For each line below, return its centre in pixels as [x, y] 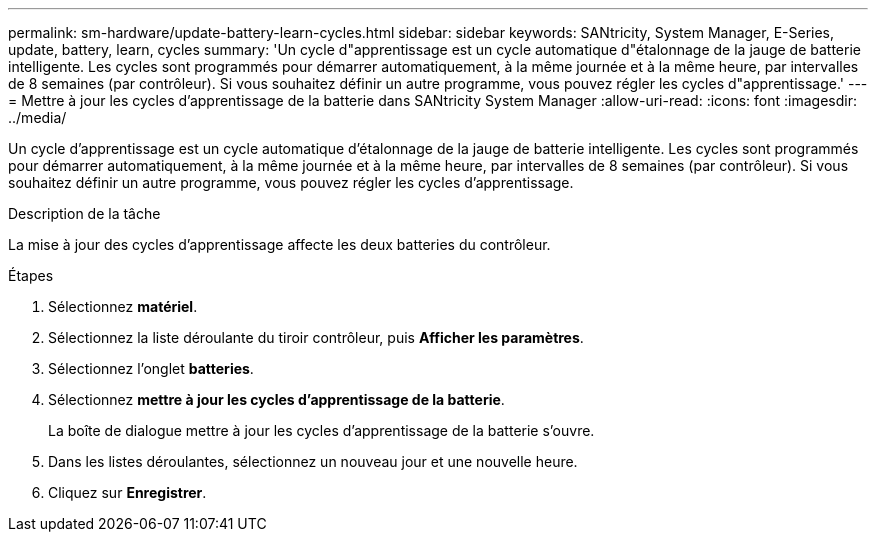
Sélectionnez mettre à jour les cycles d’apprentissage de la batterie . [276, 399]
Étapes [31, 275]
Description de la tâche [84, 213]
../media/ [37, 117]
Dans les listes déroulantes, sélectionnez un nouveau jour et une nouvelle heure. [313, 461]
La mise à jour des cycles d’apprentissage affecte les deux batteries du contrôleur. [279, 244]
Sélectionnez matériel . [123, 306]
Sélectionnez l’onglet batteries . [151, 368]
